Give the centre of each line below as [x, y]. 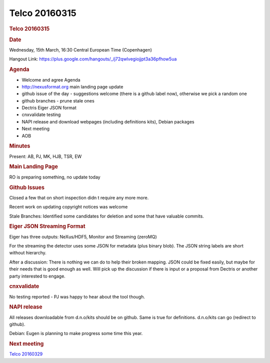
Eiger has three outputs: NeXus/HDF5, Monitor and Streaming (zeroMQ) [83, 236]
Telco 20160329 [26, 354]
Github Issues [27, 187]
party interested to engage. [37, 276]
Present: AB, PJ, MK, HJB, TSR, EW [45, 156]
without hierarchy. [28, 253]
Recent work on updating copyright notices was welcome [68, 207]
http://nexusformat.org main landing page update [72, 86]
